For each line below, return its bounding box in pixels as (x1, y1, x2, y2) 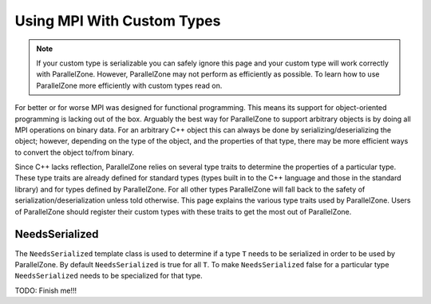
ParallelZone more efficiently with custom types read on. (36, 81, 223, 90)
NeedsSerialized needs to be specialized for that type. (14, 271, 203, 281)
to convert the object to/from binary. (14, 148, 135, 157)
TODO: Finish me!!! (14, 286, 77, 295)
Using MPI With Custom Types (14, 12, 221, 30)
